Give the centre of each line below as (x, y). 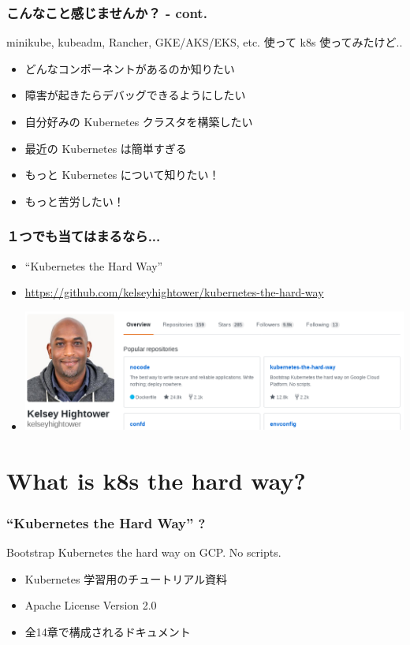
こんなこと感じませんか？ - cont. (107, 12)
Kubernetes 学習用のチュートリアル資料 (126, 578)
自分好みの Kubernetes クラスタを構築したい (139, 121)
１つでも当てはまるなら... (84, 236)
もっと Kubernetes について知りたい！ (122, 175)
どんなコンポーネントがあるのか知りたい (130, 68)
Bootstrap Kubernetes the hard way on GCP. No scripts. (144, 552)
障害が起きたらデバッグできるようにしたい (135, 95)
